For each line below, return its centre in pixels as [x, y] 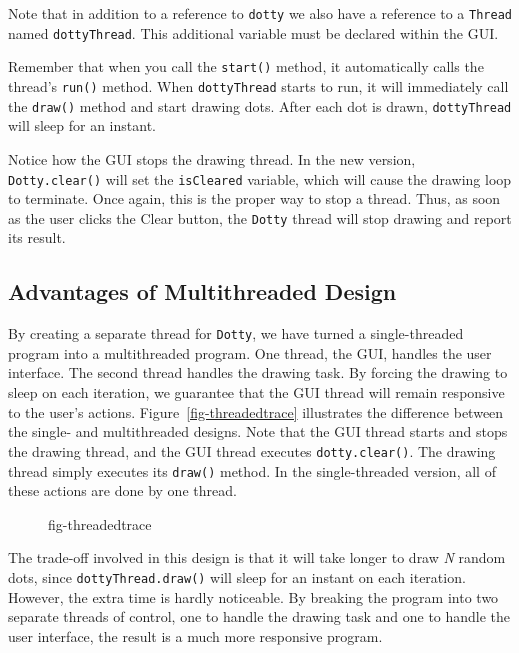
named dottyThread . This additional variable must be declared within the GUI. [253, 32]
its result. [37, 237]
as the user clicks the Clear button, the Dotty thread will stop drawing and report [260, 217]
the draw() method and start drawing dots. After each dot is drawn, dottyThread [260, 105]
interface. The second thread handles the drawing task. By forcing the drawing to [258, 372]
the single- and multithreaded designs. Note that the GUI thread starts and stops [258, 431]
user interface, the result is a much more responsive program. [195, 635]
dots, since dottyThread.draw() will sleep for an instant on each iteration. [237, 576]
